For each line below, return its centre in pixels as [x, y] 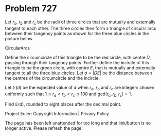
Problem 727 [31, 8]
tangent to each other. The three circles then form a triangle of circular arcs [81, 28]
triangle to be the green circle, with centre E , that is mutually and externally [80, 68]
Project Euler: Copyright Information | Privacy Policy [57, 114]
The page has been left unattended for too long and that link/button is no [78, 123]
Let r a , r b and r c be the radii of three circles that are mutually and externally [80, 22]
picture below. [19, 38]
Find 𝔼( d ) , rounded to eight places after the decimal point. [63, 104]
